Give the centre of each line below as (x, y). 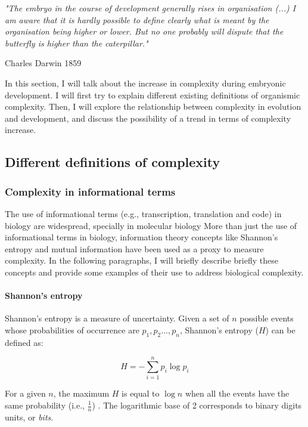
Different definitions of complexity (113, 162)
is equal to (141, 393)
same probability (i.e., (45, 405)
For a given (25, 393)
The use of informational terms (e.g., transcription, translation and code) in (143, 213)
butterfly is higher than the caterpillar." (77, 43)
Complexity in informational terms (90, 191)
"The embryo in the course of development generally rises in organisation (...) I (150, 8)
